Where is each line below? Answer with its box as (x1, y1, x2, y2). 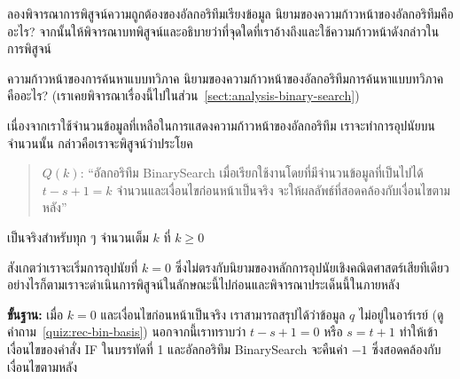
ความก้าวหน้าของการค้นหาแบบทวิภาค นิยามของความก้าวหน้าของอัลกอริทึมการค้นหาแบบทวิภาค (7, 68, 444, 87)
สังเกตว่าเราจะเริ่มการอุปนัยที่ (7, 257, 138, 276)
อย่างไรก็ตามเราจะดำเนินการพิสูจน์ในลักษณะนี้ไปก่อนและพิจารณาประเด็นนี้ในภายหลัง (7, 275, 400, 294)
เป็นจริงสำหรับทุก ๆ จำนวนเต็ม (7, 227, 149, 246)
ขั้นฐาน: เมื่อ (7, 304, 64, 323)
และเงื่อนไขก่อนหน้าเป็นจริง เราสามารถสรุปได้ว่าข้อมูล (100, 304, 346, 323)
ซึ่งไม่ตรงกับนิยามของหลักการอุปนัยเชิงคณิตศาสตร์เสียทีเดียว (175, 257, 449, 276)
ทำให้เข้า (399, 322, 438, 341)
